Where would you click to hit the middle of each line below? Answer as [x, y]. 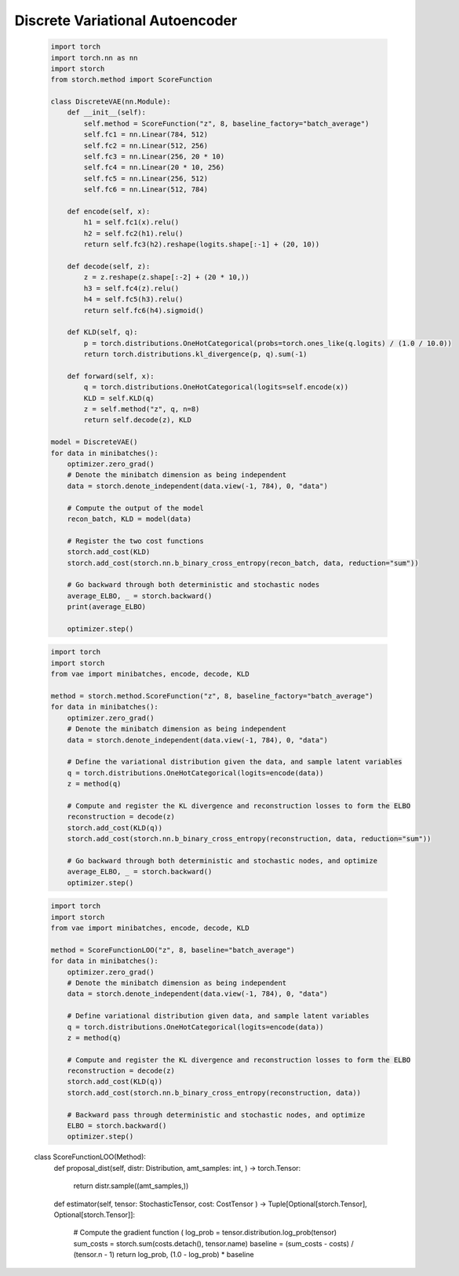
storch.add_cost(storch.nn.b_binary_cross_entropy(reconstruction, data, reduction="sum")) [249, 839]
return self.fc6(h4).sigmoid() [144, 310]
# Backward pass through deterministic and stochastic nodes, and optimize [216, 1115]
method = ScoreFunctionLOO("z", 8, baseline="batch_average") [173, 950]
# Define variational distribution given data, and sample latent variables [218, 1016]
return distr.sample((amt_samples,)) [131, 1186]
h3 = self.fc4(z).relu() [131, 288]
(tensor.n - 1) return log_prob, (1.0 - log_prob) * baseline [164, 1255]
